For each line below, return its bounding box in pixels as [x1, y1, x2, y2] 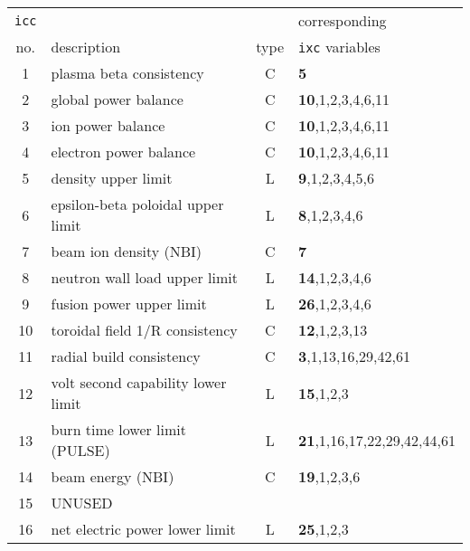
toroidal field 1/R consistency [51, 319, 238, 340]
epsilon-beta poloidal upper [51, 194, 224, 214]
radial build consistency [51, 346, 201, 366]
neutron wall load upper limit [51, 267, 238, 288]
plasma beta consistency [51, 62, 204, 83]
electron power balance [51, 141, 196, 162]
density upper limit [51, 167, 173, 188]
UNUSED [51, 492, 113, 513]
